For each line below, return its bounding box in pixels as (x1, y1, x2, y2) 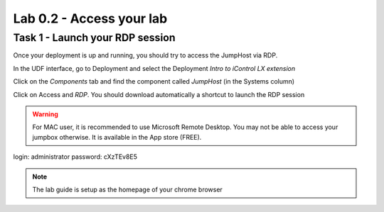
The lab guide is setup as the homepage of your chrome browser (32, 185, 223, 194)
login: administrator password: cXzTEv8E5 (13, 152, 138, 161)
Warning (32, 110, 58, 118)
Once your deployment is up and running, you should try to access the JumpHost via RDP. (13, 51, 278, 60)
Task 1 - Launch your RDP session (13, 31, 176, 44)
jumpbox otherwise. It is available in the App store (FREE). (32, 133, 202, 141)
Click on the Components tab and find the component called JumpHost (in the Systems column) (13, 77, 295, 86)
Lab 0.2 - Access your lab (13, 11, 168, 26)
